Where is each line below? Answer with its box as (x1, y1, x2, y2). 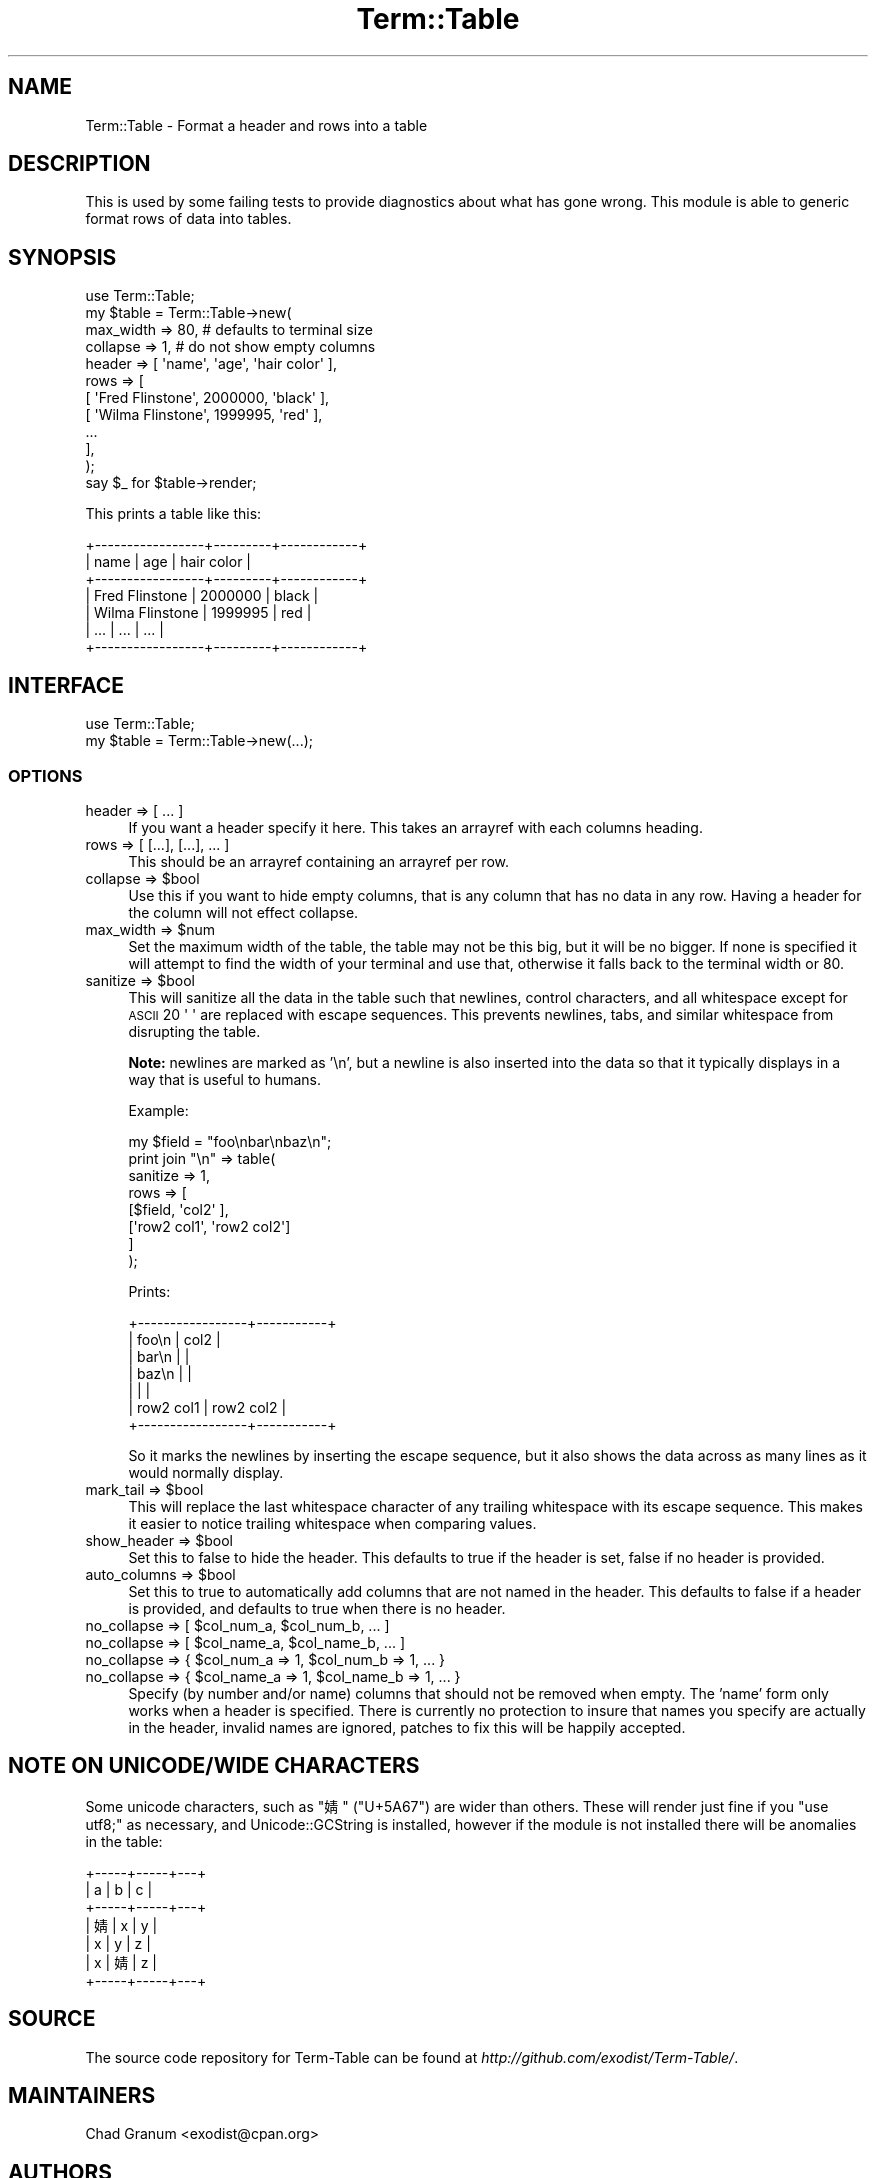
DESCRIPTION (8, 151, 151, 177)
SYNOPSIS (8, 244, 117, 270)
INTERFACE (8, 672, 124, 698)
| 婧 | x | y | (85, 1916, 158, 1934)
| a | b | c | (85, 1880, 153, 1898)
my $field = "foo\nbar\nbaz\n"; (128, 1132, 332, 1150)
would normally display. (128, 1463, 284, 1481)
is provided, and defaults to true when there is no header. (128, 1599, 506, 1617)
